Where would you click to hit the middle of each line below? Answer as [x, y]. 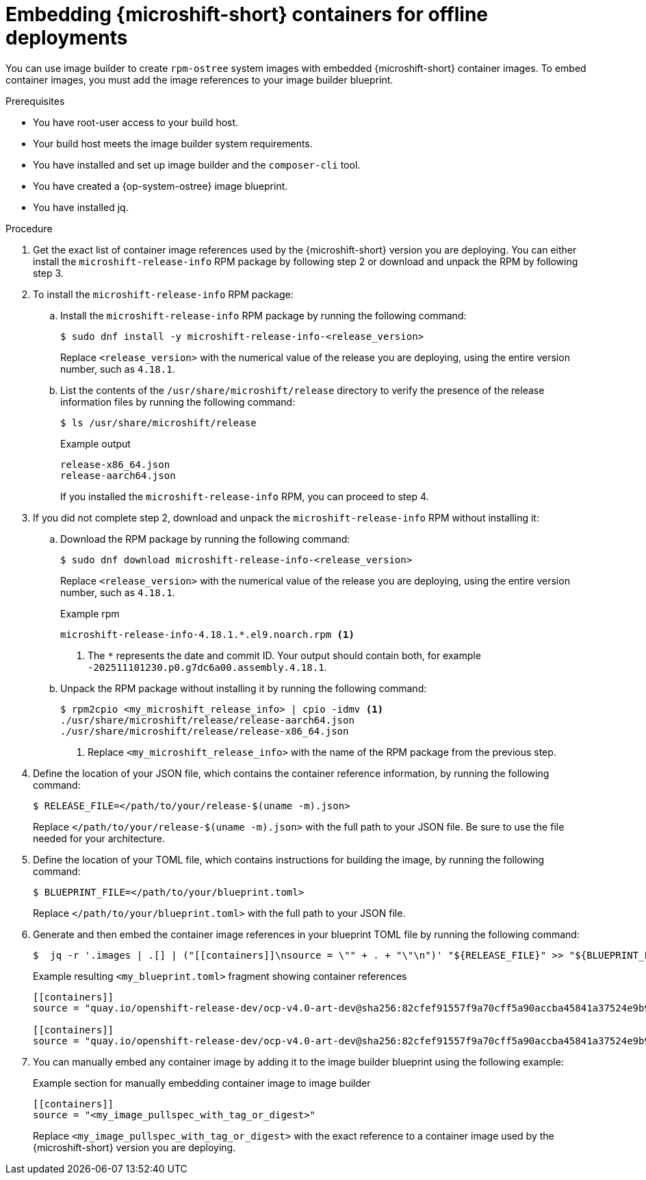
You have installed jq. [81, 207]
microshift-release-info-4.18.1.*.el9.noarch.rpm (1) [207, 634]
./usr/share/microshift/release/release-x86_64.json [205, 731]
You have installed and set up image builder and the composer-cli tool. [197, 164]
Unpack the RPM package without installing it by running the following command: [244, 688]
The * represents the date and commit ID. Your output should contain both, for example [284, 655]
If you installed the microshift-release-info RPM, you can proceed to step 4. [245, 496]
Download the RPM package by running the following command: [205, 539]
